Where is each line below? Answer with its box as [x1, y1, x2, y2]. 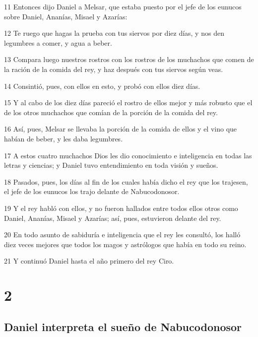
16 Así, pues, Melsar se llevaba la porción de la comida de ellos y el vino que [4, 124, 237, 134]
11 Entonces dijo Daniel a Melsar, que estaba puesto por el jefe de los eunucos [4, 1, 242, 11]
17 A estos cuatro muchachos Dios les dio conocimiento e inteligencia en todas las [4, 150, 252, 160]
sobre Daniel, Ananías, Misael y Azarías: [4, 11, 128, 21]
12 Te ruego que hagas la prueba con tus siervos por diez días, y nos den [4, 28, 224, 38]
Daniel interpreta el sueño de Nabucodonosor [4, 319, 242, 334]
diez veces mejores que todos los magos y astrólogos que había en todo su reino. [4, 239, 247, 249]
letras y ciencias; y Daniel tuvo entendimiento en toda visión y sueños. [4, 160, 218, 170]
